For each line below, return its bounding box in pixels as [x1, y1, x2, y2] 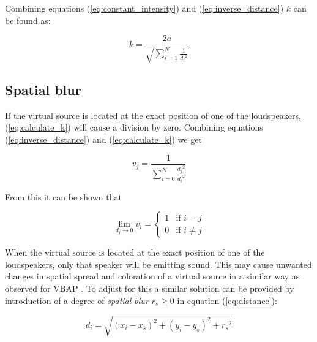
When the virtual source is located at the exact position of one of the [5, 246, 265, 259]
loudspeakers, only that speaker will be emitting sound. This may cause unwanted [5, 257, 312, 270]
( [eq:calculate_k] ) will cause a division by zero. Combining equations [5, 121, 263, 134]
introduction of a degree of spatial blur [5, 294, 149, 306]
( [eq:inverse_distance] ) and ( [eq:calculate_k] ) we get [5, 133, 202, 146]
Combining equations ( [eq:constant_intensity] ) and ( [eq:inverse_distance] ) [5, 2, 284, 14]
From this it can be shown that [5, 190, 122, 203]
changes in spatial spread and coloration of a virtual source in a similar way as [5, 270, 300, 283]
